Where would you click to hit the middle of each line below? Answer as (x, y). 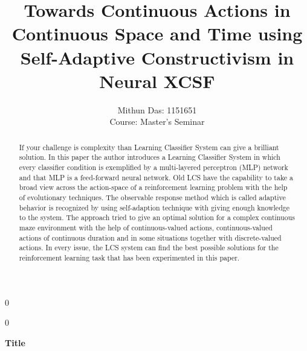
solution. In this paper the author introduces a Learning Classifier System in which (150, 157)
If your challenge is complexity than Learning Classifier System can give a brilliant (149, 147)
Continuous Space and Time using (157, 33)
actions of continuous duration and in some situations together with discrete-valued (150, 237)
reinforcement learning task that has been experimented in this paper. (129, 257)
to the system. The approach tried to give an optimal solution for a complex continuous (157, 217)
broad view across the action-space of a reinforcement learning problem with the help (153, 187)
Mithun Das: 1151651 (157, 109)
